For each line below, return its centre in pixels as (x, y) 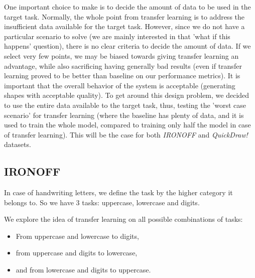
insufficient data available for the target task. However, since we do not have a (124, 26)
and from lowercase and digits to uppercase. (83, 270)
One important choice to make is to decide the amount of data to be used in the (127, 7)
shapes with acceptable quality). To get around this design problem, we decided (127, 95)
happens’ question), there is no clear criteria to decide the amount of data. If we (127, 46)
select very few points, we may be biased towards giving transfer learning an (121, 55)
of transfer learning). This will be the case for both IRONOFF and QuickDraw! (126, 134)
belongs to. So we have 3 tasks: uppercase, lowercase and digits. (102, 202)
